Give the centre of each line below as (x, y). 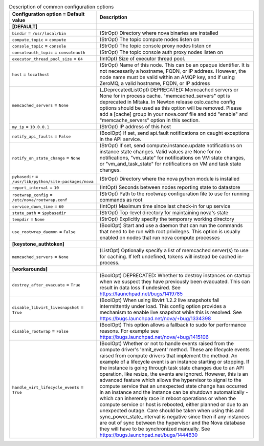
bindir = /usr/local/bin (39, 33)
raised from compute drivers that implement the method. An (168, 356)
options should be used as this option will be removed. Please (171, 108)
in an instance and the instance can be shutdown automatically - (174, 392)
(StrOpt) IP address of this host (135, 127)
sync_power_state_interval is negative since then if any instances (175, 417)
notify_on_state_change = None (46, 158)
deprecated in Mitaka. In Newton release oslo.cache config (167, 102)
